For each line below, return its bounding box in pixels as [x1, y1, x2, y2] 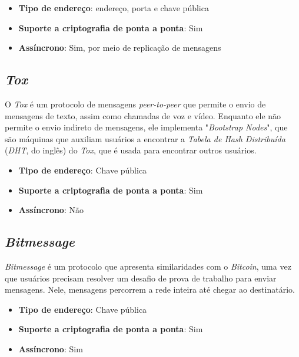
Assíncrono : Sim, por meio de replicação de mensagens [18, 41, 221, 54]
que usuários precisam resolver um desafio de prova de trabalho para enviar [5, 271, 277, 284]
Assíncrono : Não [18, 204, 84, 216]
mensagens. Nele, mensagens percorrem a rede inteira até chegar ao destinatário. [5, 283, 295, 296]
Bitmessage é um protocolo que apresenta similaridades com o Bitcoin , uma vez [5, 260, 291, 272]
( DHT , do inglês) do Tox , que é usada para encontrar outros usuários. [5, 144, 257, 156]
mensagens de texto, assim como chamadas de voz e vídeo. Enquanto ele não [5, 109, 281, 122]
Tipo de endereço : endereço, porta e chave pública [18, 2, 209, 14]
